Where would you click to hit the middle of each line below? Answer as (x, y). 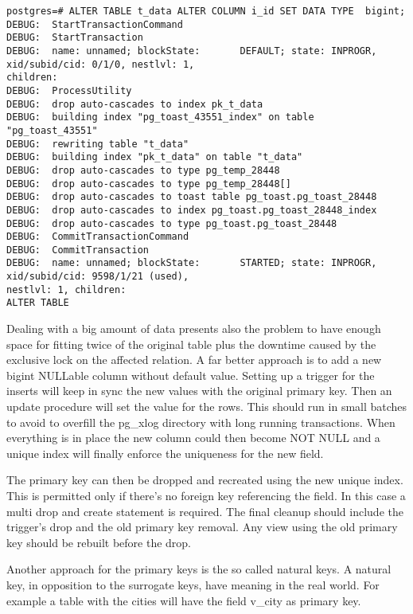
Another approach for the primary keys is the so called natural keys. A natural (199, 569)
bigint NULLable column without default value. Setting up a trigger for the (191, 375)
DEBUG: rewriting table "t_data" (98, 144)
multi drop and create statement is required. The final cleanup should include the (205, 511)
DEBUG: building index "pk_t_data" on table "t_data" (155, 157)
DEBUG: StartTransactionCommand (95, 24)
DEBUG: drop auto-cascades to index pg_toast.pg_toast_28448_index (192, 210)
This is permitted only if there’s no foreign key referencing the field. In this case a (206, 496)
